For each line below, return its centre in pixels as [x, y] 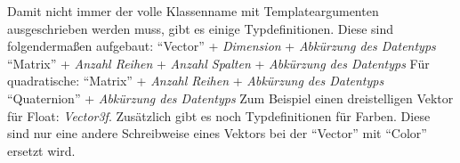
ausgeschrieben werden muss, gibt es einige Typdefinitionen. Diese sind [201, 28]
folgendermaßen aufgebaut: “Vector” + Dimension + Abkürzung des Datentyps [222, 46]
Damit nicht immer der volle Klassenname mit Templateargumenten [193, 11]
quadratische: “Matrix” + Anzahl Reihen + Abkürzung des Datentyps [196, 81]
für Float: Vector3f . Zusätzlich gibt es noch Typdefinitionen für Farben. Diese [219, 115]
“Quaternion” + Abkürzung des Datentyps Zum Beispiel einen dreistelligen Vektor [230, 98]
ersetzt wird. [41, 150]
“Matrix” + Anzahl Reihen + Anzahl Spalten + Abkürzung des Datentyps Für [218, 63]
